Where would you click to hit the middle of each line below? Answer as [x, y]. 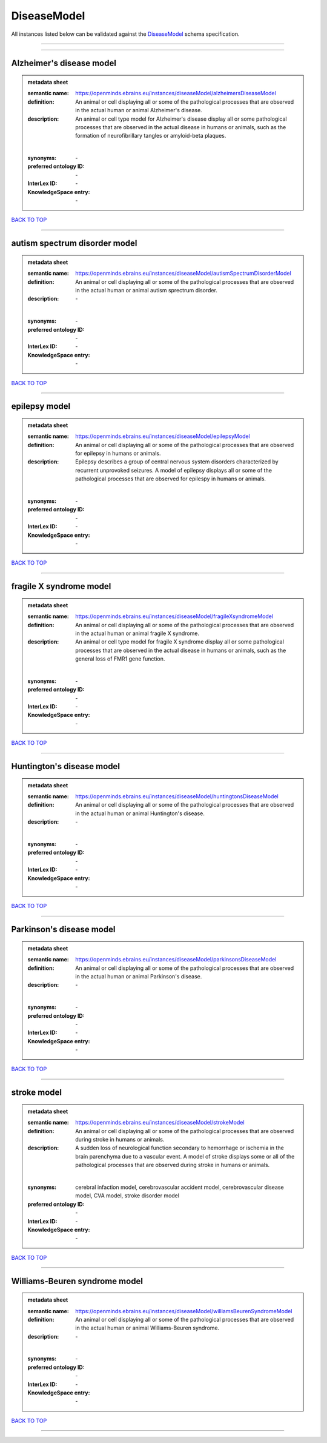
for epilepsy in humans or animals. [118, 453]
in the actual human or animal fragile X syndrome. [137, 633]
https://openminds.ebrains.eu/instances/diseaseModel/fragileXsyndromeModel [174, 616]
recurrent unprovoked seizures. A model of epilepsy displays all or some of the [174, 470]
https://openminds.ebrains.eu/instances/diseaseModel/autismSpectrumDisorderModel [183, 274]
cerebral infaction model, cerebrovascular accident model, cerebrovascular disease [180, 1187]
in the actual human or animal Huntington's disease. [140, 813]
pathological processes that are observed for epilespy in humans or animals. [171, 479]
